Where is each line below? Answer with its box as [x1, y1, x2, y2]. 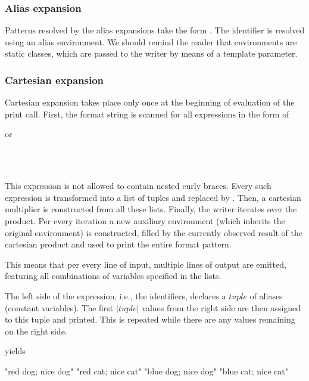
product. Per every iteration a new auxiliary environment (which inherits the [5, 214, 285, 227]
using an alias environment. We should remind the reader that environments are [5, 35, 297, 48]
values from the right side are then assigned [142, 301, 301, 314]
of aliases [249, 289, 283, 302]
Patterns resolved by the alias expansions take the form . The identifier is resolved [5, 24, 305, 36]
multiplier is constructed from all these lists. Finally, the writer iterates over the [5, 203, 297, 215]
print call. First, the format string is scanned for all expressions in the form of [5, 107, 289, 120]
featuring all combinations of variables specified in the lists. [5, 270, 221, 282]
